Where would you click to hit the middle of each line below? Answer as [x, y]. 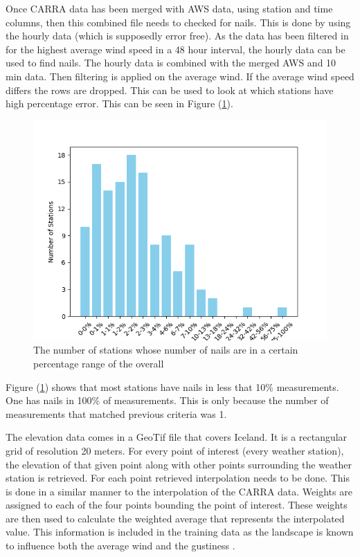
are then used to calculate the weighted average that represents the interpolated [175, 518]
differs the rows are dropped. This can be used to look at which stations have [170, 90]
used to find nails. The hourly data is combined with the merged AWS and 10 [171, 63]
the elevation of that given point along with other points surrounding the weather [179, 464]
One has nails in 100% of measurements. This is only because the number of [167, 400]
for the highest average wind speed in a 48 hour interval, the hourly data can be [175, 49]
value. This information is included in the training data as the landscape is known [180, 532]
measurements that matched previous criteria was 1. [116, 413]
